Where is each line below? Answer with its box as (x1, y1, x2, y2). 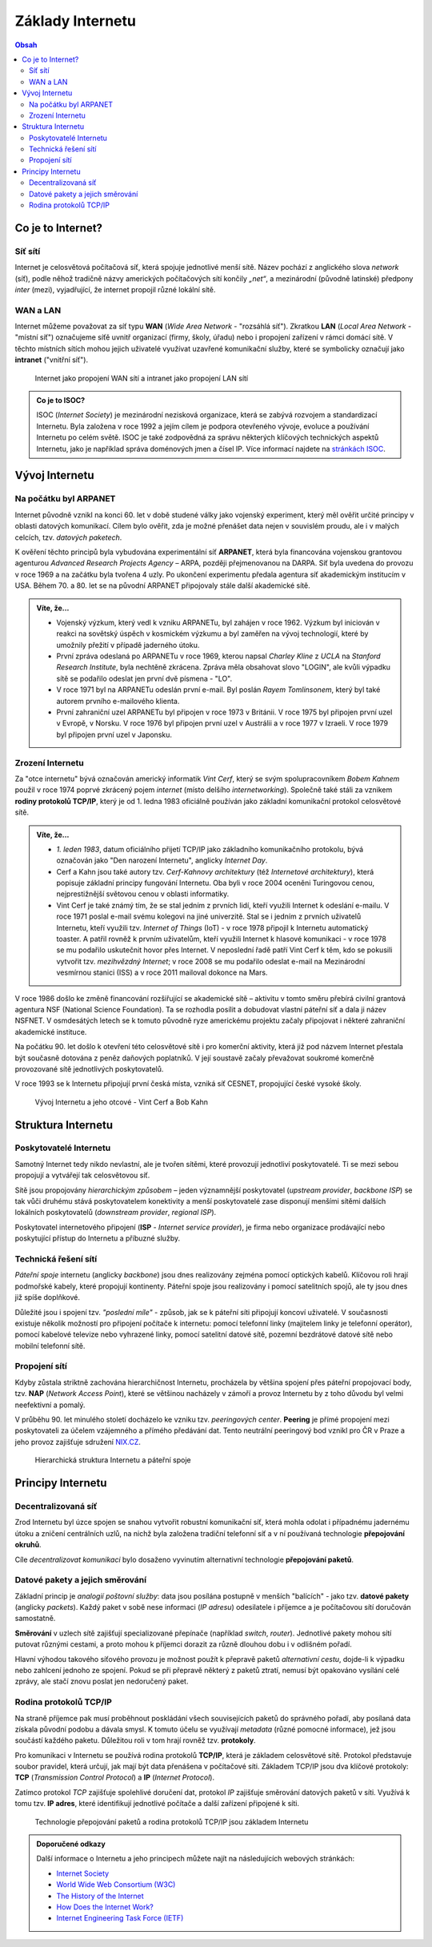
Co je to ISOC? (36, 396, 86, 405)
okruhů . (14, 1540, 42, 1550)
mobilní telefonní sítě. (14, 1341, 86, 1350)
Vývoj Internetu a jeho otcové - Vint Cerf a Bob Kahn (34, 1097, 208, 1107)
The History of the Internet (56, 1891, 144, 1901)
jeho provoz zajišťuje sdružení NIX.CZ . (14, 1437, 142, 1446)
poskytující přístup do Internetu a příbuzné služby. (14, 1233, 180, 1243)
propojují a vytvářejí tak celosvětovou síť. (14, 1170, 150, 1181)
